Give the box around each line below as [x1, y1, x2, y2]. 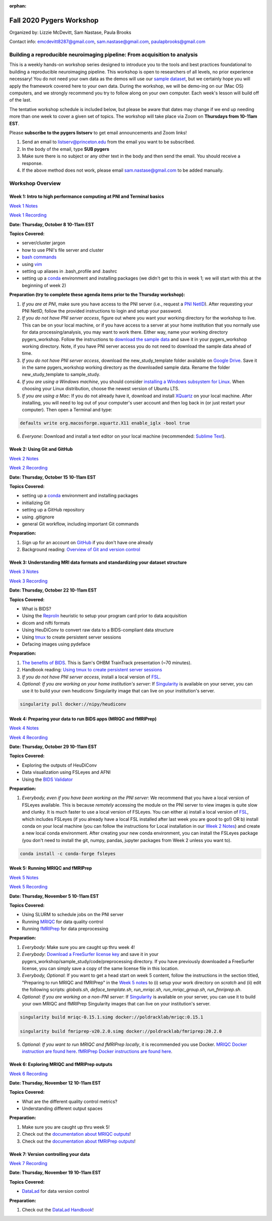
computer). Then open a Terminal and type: [22, 407, 113, 413]
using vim [22, 261, 42, 267]
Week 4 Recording [9, 734, 48, 740]
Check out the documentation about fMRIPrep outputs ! [22, 1138, 136, 1144]
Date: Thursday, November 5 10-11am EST [9, 893, 99, 899]
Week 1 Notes [9, 202, 38, 209]
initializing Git [22, 500, 50, 506]
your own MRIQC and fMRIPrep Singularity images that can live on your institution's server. [22, 1000, 211, 1006]
